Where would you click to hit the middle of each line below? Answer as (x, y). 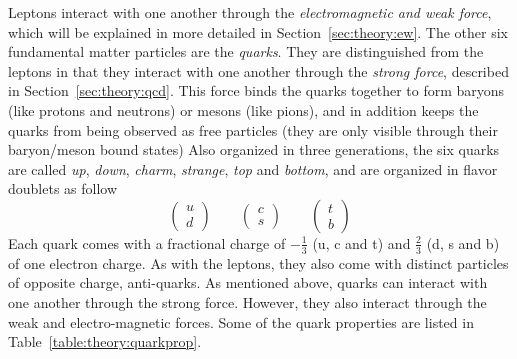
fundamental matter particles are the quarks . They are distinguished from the (246, 51)
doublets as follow (63, 188)
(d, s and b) (463, 242)
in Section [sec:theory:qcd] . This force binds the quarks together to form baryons (256, 90)
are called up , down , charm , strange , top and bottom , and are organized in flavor (253, 168)
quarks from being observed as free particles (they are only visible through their (253, 129)
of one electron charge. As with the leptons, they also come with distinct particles (258, 262)
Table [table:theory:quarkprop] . (105, 341)
